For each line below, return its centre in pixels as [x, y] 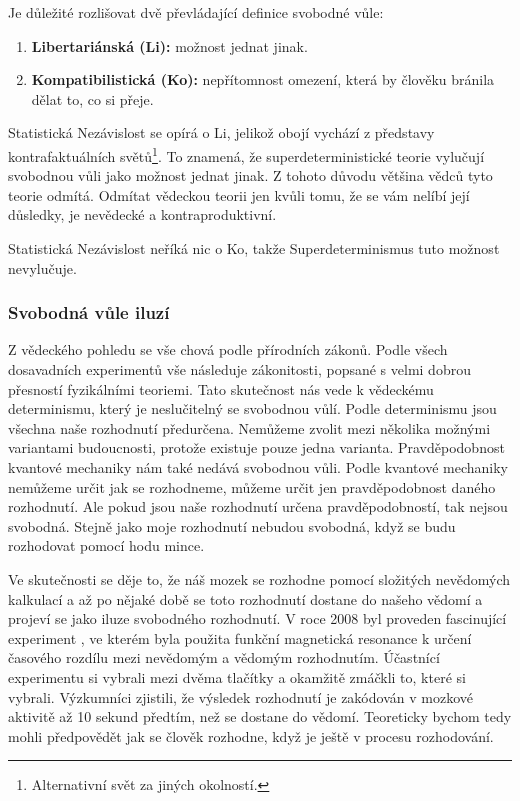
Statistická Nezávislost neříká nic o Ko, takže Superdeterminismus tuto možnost [254, 248]
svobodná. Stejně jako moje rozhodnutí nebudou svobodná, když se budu [232, 525]
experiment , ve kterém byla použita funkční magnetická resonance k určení [240, 637]
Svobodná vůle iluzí [89, 312]
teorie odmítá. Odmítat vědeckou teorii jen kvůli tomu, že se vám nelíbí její [239, 194]
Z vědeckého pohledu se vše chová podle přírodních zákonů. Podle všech [228, 349]
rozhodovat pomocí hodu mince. [106, 545]
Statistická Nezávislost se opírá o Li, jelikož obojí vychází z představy [221, 132]
